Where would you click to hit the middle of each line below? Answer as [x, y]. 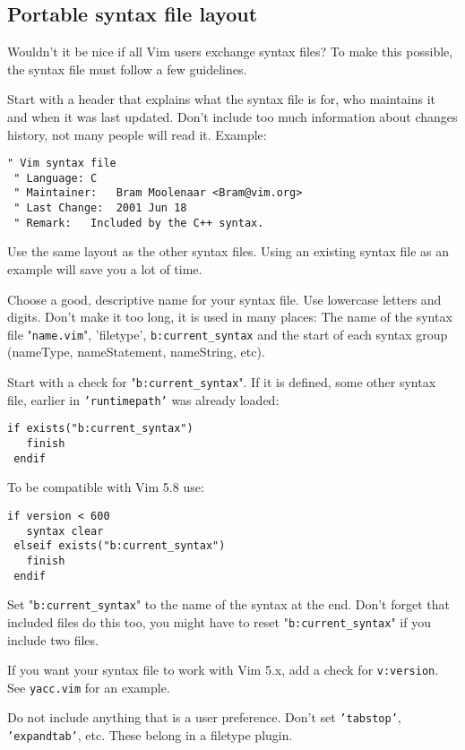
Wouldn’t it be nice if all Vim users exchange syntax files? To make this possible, [230, 52]
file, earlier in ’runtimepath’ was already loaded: [143, 399]
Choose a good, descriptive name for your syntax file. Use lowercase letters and [224, 299]
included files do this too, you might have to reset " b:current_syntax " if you [219, 621]
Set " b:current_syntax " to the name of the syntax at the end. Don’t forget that [229, 604]
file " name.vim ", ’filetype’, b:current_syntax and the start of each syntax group [228, 334]
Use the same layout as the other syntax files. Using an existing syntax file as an [228, 251]
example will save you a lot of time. [105, 269]
